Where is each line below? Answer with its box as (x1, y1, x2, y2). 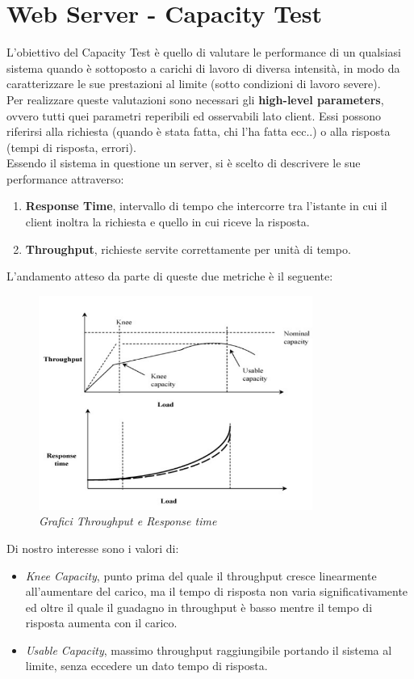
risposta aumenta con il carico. (25, 614, 178, 631)
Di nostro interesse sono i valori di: (6, 539, 179, 556)
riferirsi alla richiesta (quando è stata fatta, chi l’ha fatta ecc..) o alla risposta (6, 123, 391, 140)
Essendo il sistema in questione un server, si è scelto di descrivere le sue (6, 154, 361, 171)
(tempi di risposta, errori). (6, 138, 136, 155)
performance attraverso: (6, 170, 124, 187)
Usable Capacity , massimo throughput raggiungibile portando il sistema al (25, 641, 392, 658)
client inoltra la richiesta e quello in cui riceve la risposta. (25, 213, 310, 230)
